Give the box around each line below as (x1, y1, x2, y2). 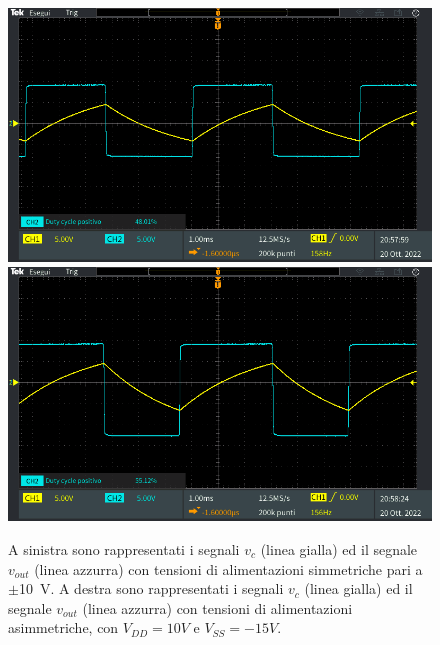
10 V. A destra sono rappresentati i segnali (18, 578, 284, 599)
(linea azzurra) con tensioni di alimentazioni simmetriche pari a (34, 558, 423, 579)
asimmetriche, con (8, 617, 119, 638)
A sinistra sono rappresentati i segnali (8, 538, 240, 559)
